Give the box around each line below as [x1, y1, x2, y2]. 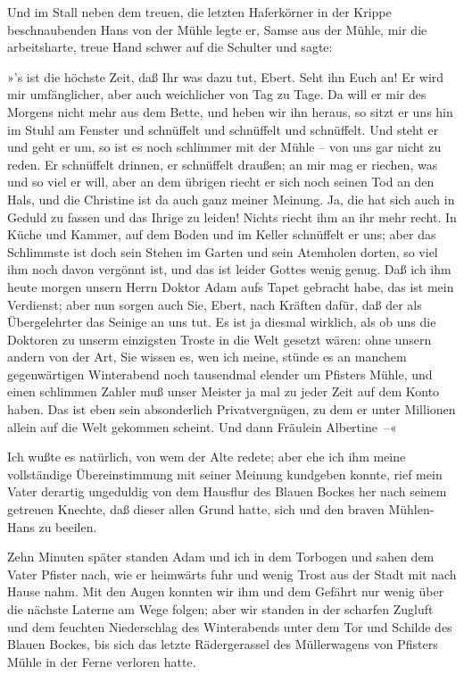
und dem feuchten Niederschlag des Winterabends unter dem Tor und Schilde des [7, 617, 452, 636]
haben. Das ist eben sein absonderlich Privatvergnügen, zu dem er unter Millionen [7, 400, 456, 419]
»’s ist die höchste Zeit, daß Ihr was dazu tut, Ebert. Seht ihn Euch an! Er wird [7, 67, 444, 86]
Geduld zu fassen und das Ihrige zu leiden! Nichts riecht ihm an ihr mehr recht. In [7, 207, 457, 226]
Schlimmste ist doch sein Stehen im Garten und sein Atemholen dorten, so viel [7, 242, 438, 261]
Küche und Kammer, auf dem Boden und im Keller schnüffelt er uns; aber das [7, 225, 436, 244]
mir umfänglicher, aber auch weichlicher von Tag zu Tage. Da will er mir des [7, 85, 427, 104]
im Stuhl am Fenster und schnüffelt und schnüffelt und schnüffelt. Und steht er [7, 120, 439, 138]
